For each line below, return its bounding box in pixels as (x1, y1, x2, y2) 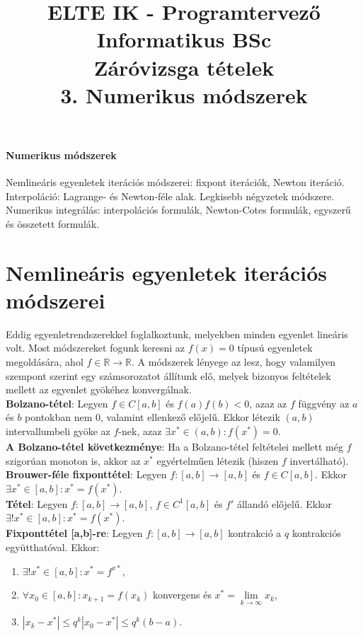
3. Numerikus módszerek (60, 80, 308, 109)
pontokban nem (25, 410, 93, 424)
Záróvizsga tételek (93, 52, 275, 81)
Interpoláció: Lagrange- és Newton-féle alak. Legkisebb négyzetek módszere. (6, 188, 335, 203)
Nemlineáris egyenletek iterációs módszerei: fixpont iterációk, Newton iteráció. (6, 175, 345, 190)
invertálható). (289, 453, 349, 468)
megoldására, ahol (6, 354, 83, 369)
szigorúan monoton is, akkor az (6, 453, 141, 468)
